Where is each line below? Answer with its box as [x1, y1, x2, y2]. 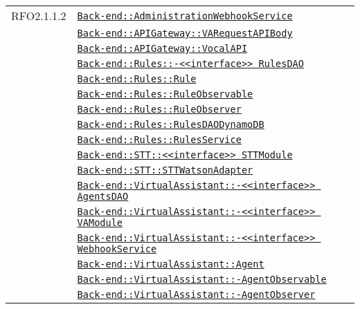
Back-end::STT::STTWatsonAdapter [77, 165, 253, 176]
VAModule [77, 217, 123, 228]
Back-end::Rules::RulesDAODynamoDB [77, 119, 264, 130]
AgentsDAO [77, 191, 129, 202]
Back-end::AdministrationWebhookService [77, 10, 293, 21]
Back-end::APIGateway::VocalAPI [77, 43, 248, 54]
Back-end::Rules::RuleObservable [77, 88, 253, 100]
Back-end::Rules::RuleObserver [77, 104, 242, 115]
